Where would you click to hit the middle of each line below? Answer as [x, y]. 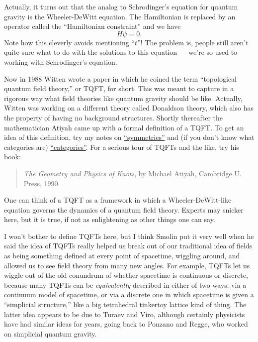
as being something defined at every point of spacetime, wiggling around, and [122, 256]
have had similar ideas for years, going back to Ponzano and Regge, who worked [126, 324]
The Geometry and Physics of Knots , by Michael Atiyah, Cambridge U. [132, 173]
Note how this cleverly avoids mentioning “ [70, 42]
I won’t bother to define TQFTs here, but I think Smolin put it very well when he [129, 236]
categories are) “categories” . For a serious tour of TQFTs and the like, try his [122, 147]
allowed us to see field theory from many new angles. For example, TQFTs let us [127, 265]
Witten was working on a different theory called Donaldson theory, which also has [129, 108]
